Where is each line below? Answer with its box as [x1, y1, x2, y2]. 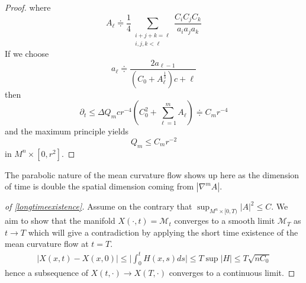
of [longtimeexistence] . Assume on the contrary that [5, 200, 192, 213]
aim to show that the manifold [5, 214, 115, 227]
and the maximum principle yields [5, 125, 128, 137]
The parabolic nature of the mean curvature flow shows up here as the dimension [5, 168, 299, 181]
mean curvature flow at [5, 237, 89, 250]
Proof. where [5, 1, 51, 13]
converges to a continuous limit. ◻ [169, 266, 295, 279]
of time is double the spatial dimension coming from [5, 180, 194, 192]
